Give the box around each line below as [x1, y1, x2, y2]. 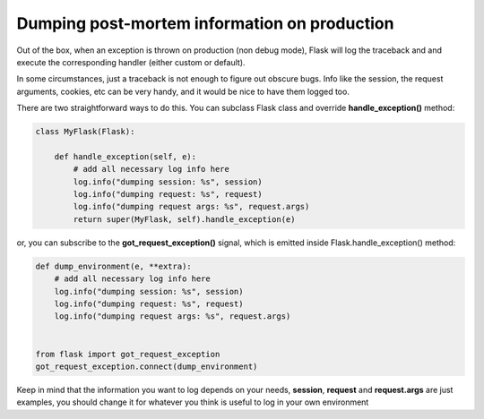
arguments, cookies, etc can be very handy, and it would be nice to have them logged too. [16, 86, 350, 97]
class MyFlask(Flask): [35, 126, 135, 137]
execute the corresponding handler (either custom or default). [16, 56, 246, 67]
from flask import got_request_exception [35, 349, 220, 359]
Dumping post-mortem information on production [16, 13, 394, 33]
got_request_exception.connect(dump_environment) [35, 361, 258, 372]
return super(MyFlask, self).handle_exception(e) [73, 214, 296, 224]
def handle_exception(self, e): [54, 151, 197, 161]
